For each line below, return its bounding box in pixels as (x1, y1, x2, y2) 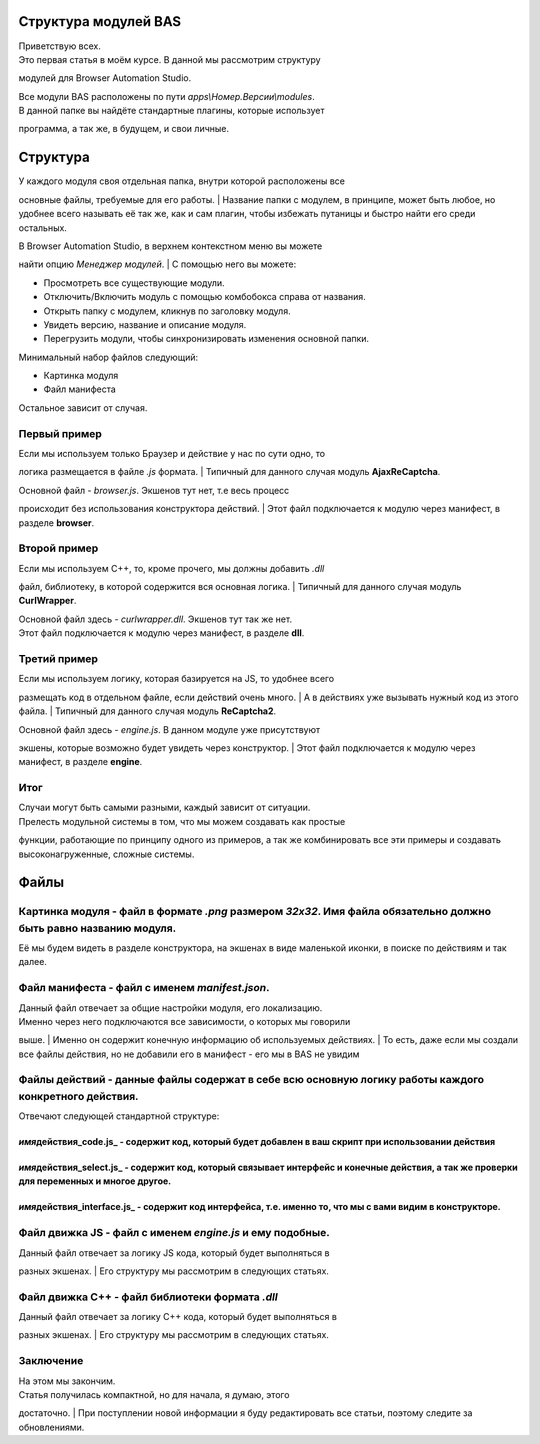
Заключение (18, 1354, 84, 1368)
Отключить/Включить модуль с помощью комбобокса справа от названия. (43, 291, 367, 303)
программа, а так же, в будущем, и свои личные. (18, 123, 230, 135)
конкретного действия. (18, 1089, 139, 1103)
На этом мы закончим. (18, 1375, 116, 1387)
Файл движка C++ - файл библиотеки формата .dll (18, 1290, 279, 1304)
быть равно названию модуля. (18, 921, 177, 935)
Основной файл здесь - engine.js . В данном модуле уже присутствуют (18, 723, 321, 735)
